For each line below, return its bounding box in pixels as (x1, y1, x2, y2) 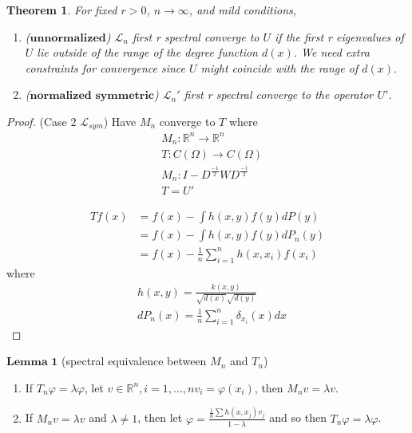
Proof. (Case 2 (6, 112, 77, 129)
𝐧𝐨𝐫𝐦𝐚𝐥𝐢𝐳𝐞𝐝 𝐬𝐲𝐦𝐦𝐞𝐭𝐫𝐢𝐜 (30, 90, 155, 102)
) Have (103, 112, 137, 129)
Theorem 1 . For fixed (6, 2, 117, 18)
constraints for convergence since (25, 59, 185, 76)
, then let (137, 409, 183, 426)
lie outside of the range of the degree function (37, 44, 258, 61)
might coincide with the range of (200, 59, 359, 76)
